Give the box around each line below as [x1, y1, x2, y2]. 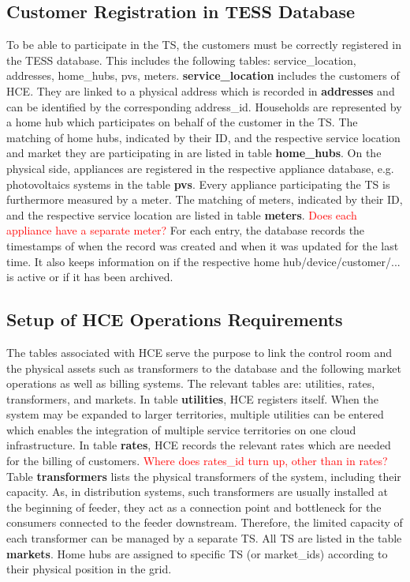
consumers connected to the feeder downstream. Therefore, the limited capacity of [6, 514, 403, 531]
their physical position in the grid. [6, 561, 172, 577]
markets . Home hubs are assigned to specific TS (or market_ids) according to [6, 545, 388, 561]
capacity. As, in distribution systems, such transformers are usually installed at [6, 483, 388, 500]
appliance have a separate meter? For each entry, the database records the [6, 222, 365, 238]
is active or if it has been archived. [6, 268, 173, 285]
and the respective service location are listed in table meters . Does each [6, 206, 357, 223]
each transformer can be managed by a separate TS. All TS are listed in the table [6, 530, 402, 546]
